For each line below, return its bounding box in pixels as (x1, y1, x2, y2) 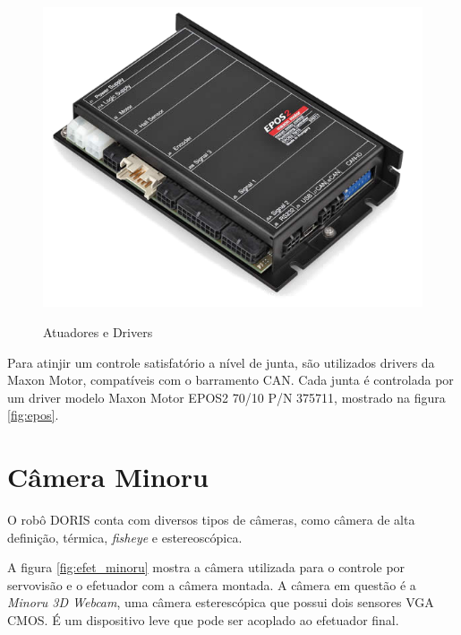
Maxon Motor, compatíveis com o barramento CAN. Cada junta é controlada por (7, 370, 454, 389)
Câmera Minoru (7, 458, 209, 495)
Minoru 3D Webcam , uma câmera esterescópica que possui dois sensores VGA (7, 593, 434, 612)
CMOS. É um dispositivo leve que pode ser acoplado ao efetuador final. (7, 611, 399, 630)
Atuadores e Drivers (43, 323, 153, 342)
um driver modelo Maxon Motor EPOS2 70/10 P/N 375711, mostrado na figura (7, 387, 446, 406)
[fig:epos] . (7, 405, 59, 424)
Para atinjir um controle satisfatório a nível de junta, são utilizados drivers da (7, 352, 435, 371)
